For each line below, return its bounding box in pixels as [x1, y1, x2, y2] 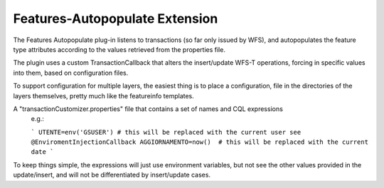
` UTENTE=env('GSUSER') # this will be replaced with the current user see [31, 128, 302, 136]
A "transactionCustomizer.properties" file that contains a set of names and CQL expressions [13, 104, 284, 113]
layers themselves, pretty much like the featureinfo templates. [13, 91, 195, 100]
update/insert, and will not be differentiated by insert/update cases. [13, 171, 211, 179]
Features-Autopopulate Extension [13, 11, 218, 26]
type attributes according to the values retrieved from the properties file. [13, 45, 225, 53]
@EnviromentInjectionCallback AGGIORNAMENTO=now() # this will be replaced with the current [31, 138, 369, 146]
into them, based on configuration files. [13, 68, 129, 77]
